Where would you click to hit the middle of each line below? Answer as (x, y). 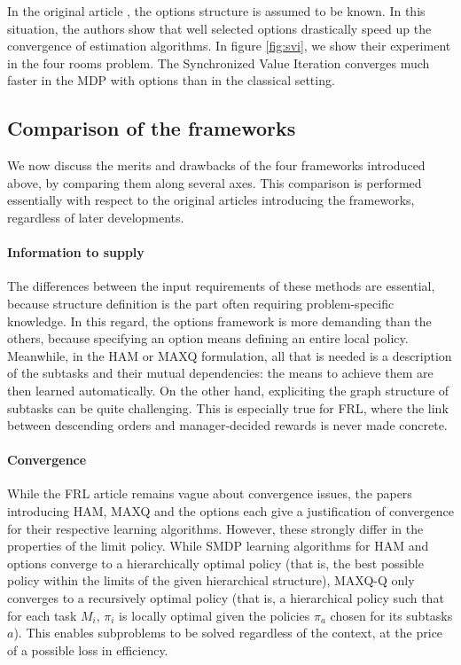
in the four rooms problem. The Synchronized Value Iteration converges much (219, 63)
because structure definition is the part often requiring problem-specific (201, 303)
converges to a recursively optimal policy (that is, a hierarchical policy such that (226, 598)
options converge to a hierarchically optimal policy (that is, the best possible (215, 563)
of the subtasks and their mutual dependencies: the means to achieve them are (220, 373)
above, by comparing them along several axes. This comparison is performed (215, 182)
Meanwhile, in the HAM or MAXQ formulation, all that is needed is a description (230, 355)
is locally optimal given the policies (215, 615)
